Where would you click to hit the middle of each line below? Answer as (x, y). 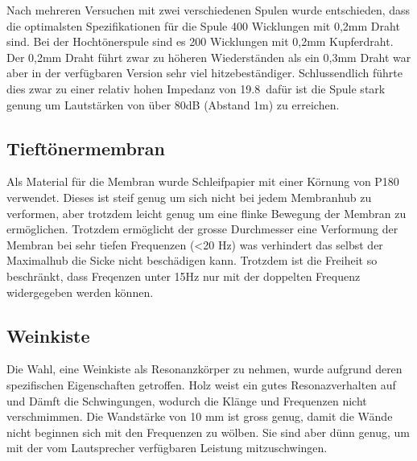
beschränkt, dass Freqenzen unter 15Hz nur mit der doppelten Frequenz (184, 276)
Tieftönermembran (86, 148)
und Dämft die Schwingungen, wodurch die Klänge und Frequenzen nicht (187, 400)
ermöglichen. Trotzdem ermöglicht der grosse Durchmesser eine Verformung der (202, 229)
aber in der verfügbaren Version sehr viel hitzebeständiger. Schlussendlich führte (204, 73)
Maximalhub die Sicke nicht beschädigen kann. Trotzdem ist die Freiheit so (192, 260)
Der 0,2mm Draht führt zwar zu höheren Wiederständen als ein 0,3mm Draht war (209, 57)
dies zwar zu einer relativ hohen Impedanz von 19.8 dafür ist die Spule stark (196, 88)
